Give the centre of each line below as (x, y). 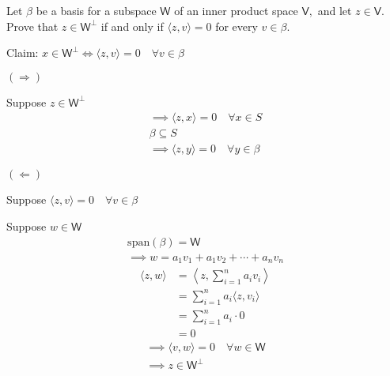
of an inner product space (236, 10)
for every (237, 26)
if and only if (132, 26)
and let (335, 10)
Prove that (32, 26)
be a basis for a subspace (96, 10)
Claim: (23, 53)
